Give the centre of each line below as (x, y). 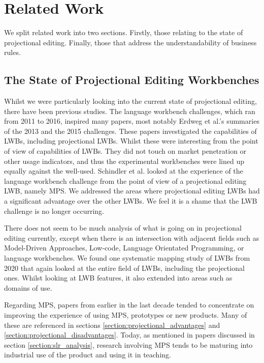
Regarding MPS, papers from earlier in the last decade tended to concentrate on (129, 305)
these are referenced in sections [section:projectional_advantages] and (112, 325)
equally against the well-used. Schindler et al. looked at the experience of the (124, 171)
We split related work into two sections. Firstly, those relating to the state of (124, 32)
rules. (12, 52)
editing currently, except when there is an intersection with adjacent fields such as (132, 238)
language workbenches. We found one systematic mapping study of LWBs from (127, 258)
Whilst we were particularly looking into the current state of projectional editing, (130, 101)
